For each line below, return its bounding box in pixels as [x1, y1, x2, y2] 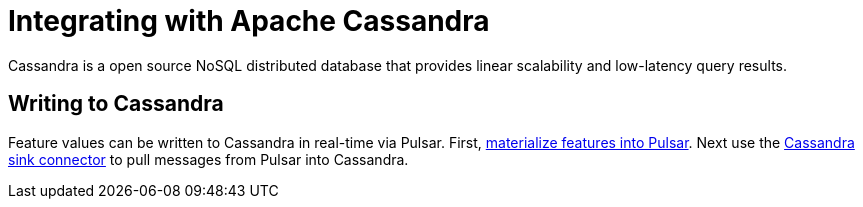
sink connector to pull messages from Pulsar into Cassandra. [8, 150, 409, 168]
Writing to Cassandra [8, 91, 224, 117]
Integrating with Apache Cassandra [8, 4, 490, 38]
